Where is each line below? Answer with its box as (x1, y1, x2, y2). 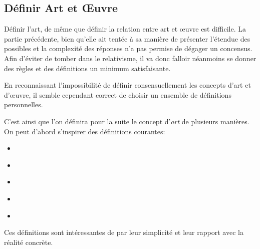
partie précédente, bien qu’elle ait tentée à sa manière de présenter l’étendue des (4, 33, 250, 44)
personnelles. (4, 99, 43, 110)
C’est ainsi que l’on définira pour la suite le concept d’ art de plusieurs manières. (4, 116, 249, 126)
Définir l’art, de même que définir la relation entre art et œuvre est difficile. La (4, 24, 246, 34)
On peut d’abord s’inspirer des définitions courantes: (4, 126, 165, 136)
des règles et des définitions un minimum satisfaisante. (4, 63, 171, 73)
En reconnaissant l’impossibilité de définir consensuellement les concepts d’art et (4, 80, 251, 90)
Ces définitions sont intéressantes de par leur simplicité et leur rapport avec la (4, 227, 243, 237)
